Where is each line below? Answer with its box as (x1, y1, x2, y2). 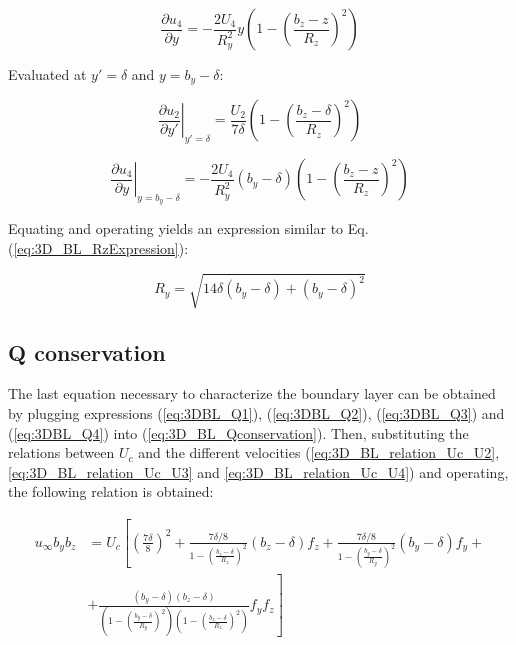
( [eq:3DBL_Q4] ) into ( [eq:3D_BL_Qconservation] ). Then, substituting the (8, 422, 469, 443)
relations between (8, 442, 115, 463)
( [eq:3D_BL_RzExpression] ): (8, 238, 189, 259)
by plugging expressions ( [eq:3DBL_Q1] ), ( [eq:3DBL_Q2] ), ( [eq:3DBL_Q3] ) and (8, 402, 505, 423)
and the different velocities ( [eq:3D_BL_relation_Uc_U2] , (138, 442, 500, 463)
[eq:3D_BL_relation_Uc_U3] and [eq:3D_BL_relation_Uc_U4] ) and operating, (8, 461, 509, 482)
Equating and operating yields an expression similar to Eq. (8, 218, 369, 239)
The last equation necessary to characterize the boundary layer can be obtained (8, 383, 496, 404)
